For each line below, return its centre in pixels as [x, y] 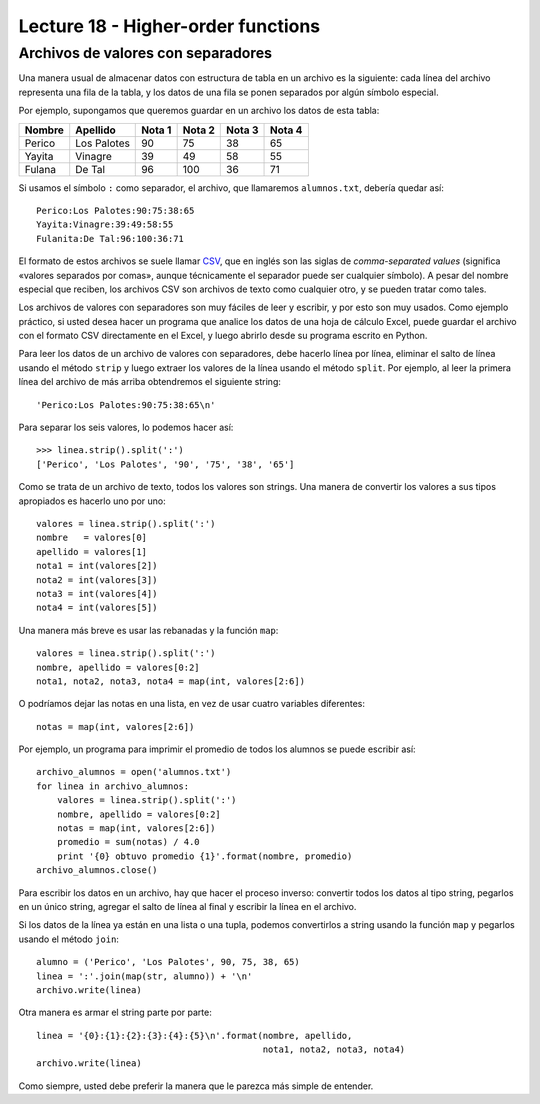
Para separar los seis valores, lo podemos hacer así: [126, 427]
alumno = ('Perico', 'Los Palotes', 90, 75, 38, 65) [168, 962]
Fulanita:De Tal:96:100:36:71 [110, 238]
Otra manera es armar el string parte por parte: [115, 1012]
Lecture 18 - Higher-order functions [169, 26]
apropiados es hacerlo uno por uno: [92, 501]
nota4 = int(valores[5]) [97, 608]
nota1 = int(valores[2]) [97, 566]
